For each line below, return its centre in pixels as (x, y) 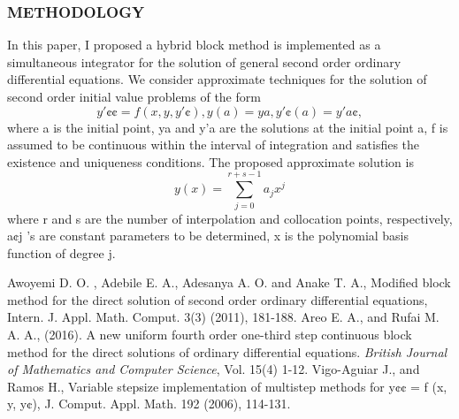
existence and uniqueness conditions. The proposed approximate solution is (210, 161)
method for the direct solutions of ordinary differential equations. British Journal (227, 351)
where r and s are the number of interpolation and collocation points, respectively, (230, 218)
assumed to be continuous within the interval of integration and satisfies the (214, 145)
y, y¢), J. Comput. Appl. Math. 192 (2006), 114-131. (149, 404)
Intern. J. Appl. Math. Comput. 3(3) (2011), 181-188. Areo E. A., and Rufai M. (223, 317)
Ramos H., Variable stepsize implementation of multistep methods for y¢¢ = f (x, (227, 386)
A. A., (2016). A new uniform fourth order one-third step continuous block (210, 335)
